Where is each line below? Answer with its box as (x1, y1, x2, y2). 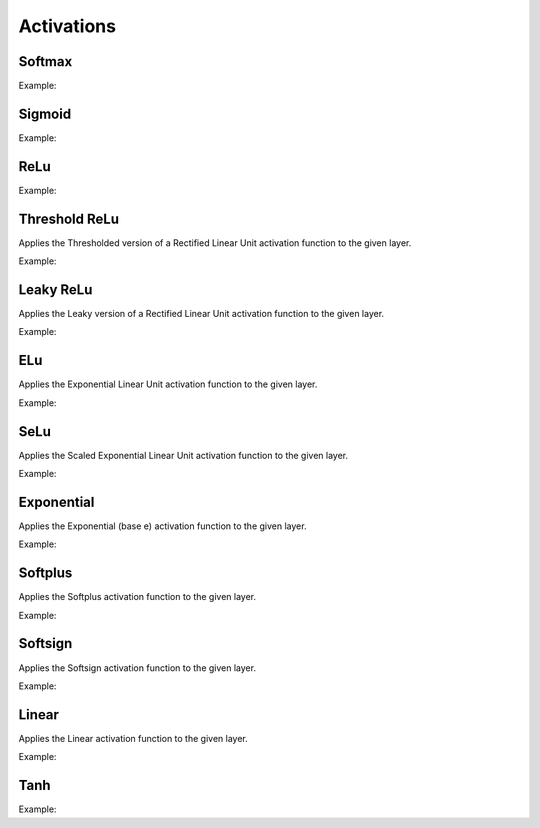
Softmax (18, 53, 73, 70)
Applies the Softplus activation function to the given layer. (18, 591, 257, 603)
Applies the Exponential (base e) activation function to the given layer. (18, 520, 307, 532)
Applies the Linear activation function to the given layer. (18, 732, 249, 744)
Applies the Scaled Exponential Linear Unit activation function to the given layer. (18, 449, 349, 461)
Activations (18, 15, 117, 37)
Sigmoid (18, 105, 72, 122)
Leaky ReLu (18, 281, 93, 298)
